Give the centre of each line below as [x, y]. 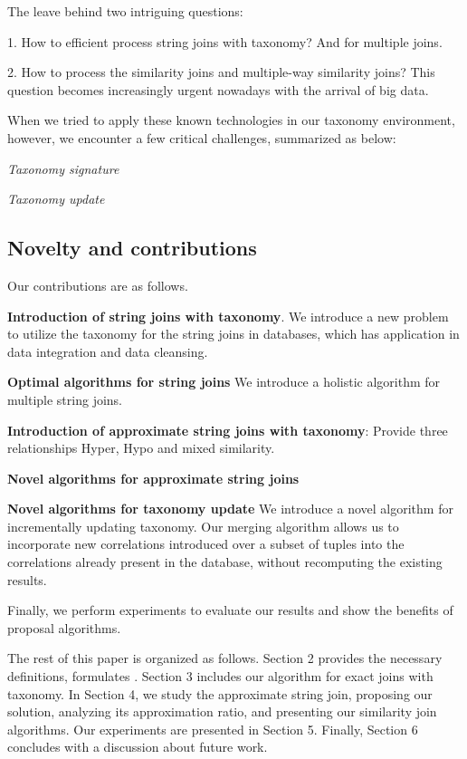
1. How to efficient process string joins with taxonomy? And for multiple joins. [225, 41]
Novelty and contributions [132, 248]
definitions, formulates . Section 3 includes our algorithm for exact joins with [220, 676]
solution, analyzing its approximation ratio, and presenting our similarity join [222, 711]
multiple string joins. [65, 399]
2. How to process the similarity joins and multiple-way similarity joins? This [221, 72]
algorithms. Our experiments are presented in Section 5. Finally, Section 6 [213, 729]
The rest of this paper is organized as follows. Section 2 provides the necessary [225, 658]
